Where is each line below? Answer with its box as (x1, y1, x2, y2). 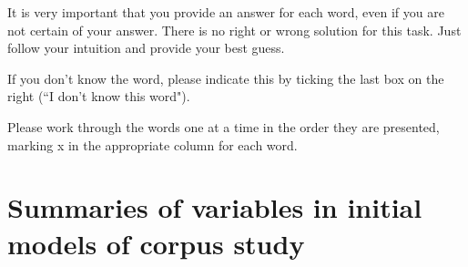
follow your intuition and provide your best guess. (7, 38, 285, 57)
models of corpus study (7, 224, 305, 262)
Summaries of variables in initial (7, 189, 422, 226)
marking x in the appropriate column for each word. (7, 135, 298, 154)
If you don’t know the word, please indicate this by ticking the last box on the (7, 68, 444, 87)
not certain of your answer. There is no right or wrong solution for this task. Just (7, 20, 462, 39)
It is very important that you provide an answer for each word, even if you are (7, 3, 444, 21)
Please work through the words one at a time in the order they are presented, (7, 117, 440, 136)
